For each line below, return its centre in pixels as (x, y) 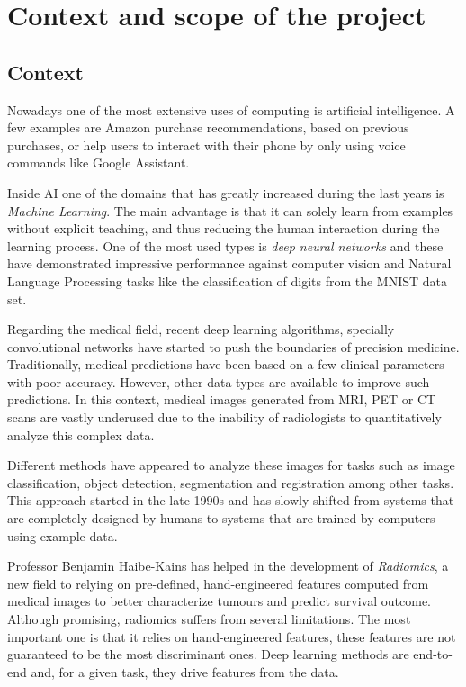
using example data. (63, 535)
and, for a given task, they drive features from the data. (185, 671)
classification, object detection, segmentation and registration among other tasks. (231, 482)
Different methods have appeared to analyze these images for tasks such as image (231, 465)
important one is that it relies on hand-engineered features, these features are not (232, 636)
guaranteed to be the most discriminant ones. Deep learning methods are (208, 654)
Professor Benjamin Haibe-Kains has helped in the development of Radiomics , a (228, 566)
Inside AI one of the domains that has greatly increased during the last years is (226, 192)
